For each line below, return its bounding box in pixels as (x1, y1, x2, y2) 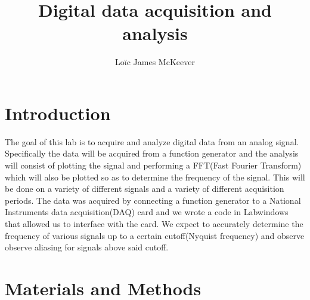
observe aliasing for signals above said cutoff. (5, 241, 169, 253)
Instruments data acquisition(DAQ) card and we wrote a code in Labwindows (5, 206, 289, 218)
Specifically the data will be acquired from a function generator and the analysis (5, 147, 299, 160)
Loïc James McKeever (115, 56, 195, 68)
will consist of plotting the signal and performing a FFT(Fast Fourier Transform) (5, 159, 302, 172)
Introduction (5, 100, 111, 125)
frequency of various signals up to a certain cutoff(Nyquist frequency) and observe (5, 229, 305, 241)
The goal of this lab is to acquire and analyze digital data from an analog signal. (5, 135, 299, 148)
